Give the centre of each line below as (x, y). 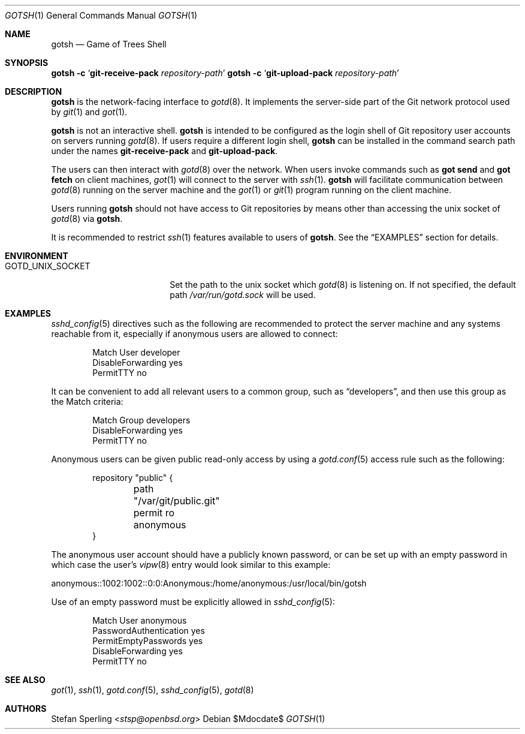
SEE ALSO (25, 680)
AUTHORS (26, 709)
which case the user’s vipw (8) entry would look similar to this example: (191, 565)
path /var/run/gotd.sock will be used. (243, 295)
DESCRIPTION (34, 91)
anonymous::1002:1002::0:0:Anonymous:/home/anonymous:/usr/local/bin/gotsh (209, 583)
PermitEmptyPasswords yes (148, 641)
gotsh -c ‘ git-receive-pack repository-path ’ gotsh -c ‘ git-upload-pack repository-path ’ (225, 73)
